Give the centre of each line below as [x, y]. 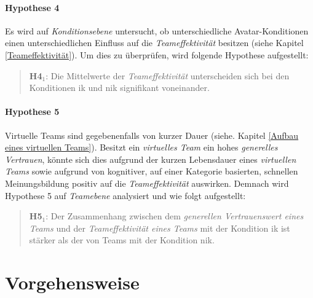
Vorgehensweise [72, 282]
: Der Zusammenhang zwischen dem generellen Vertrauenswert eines [175, 216]
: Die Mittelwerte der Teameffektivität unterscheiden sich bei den [168, 75]
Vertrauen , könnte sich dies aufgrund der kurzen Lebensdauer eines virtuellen [151, 159]
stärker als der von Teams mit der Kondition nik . [122, 240]
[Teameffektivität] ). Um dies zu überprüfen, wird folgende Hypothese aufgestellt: [157, 54]
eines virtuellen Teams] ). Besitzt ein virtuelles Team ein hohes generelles [141, 147]
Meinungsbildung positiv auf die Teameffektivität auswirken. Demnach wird [147, 183]
